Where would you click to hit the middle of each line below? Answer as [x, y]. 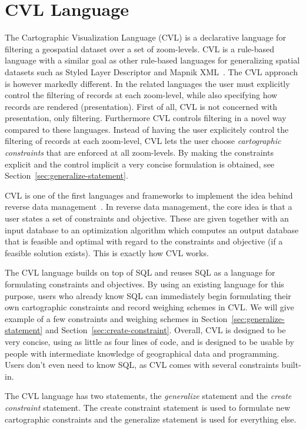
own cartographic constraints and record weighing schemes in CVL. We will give [149, 307]
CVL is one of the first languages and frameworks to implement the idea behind [149, 195]
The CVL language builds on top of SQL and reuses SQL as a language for [140, 272]
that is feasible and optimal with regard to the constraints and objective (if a [144, 241]
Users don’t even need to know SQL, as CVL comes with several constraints [142, 365]
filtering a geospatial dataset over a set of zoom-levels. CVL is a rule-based [140, 48]
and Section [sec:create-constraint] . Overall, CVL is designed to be [165, 330]
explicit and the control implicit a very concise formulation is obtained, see [140, 164]
